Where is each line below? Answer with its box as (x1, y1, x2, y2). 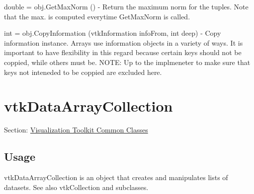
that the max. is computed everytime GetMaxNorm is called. (4, 11, 190, 21)
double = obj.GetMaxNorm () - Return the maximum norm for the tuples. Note (4, 1, 249, 11)
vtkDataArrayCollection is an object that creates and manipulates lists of (4, 172, 228, 183)
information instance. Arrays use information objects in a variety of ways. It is (4, 37, 243, 48)
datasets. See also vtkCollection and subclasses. (4, 182, 149, 192)
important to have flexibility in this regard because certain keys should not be (4, 47, 242, 58)
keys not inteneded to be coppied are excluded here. (4, 66, 162, 77)
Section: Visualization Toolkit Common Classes (4, 125, 148, 135)
